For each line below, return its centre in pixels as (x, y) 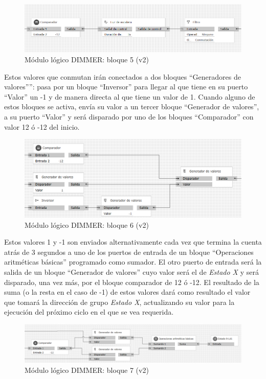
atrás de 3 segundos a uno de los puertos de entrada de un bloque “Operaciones (129, 252)
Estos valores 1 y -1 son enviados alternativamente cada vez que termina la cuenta (133, 242)
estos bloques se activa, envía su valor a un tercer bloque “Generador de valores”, (132, 106)
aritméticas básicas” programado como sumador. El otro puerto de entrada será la (133, 262)
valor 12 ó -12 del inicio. (42, 126)
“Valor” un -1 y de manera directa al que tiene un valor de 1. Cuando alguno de (130, 96)
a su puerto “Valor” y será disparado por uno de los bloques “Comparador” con (129, 117)
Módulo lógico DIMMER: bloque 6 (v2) (87, 224)
